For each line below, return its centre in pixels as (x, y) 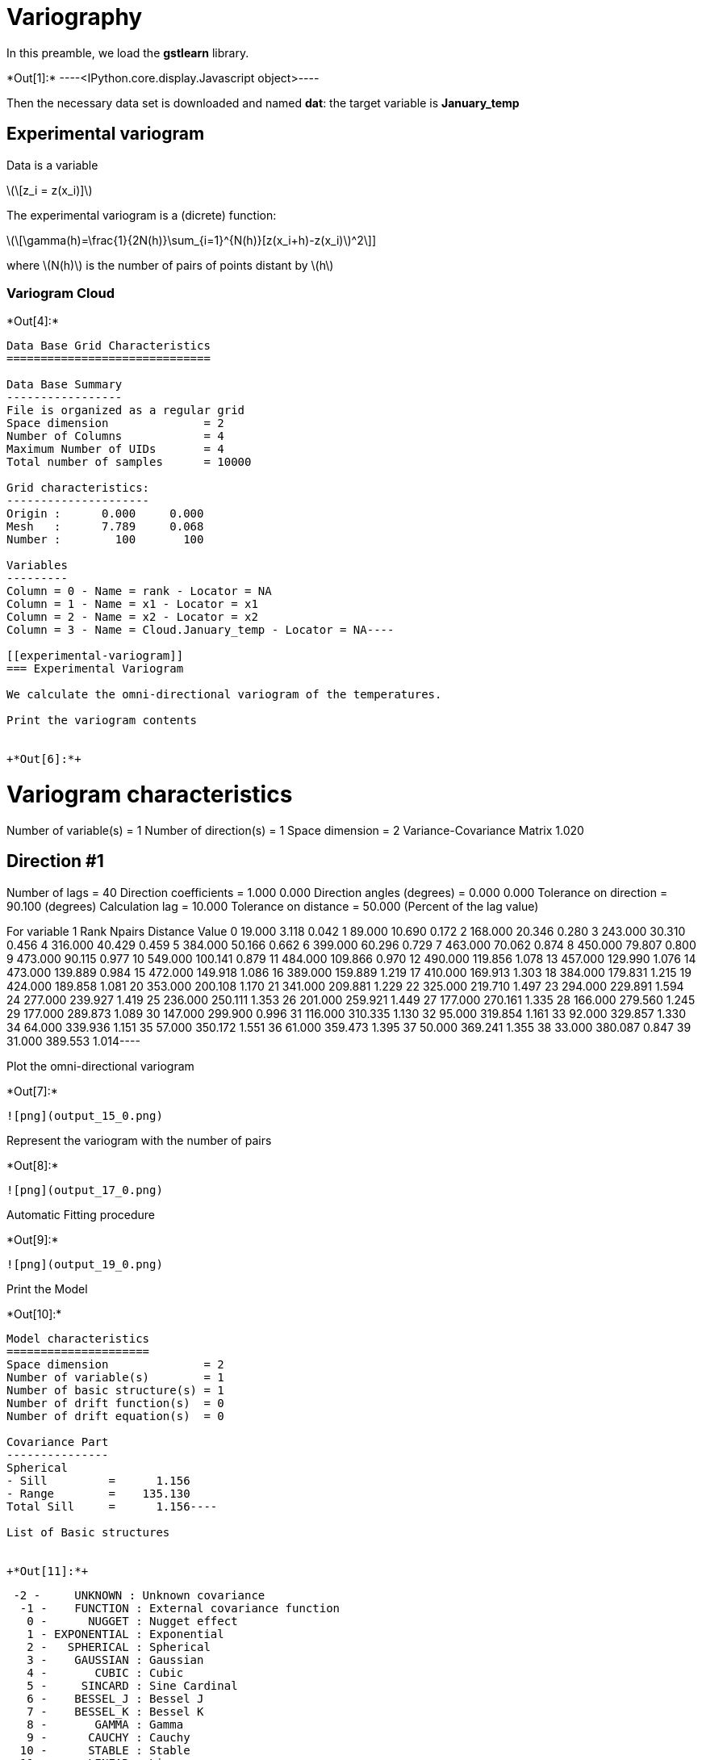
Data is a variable (52, 165)
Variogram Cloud (61, 293)
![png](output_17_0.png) (85, 1190)
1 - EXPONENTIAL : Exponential (125, 1634)
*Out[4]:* (33, 321)
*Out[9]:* (33, 1239)
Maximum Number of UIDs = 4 (115, 449)
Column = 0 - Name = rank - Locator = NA (139, 591)
